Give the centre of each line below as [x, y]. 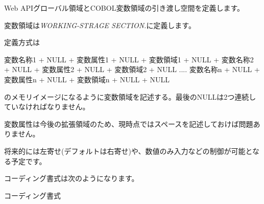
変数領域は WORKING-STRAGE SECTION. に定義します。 [100, 25]
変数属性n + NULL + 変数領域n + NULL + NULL [87, 79]
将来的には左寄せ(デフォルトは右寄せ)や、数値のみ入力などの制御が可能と [128, 151]
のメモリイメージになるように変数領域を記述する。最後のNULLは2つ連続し [130, 96]
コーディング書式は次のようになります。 [71, 178]
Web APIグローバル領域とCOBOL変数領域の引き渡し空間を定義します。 [124, 8]
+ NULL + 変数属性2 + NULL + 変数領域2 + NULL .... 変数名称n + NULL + [132, 69]
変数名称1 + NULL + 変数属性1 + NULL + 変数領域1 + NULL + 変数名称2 [129, 59]
